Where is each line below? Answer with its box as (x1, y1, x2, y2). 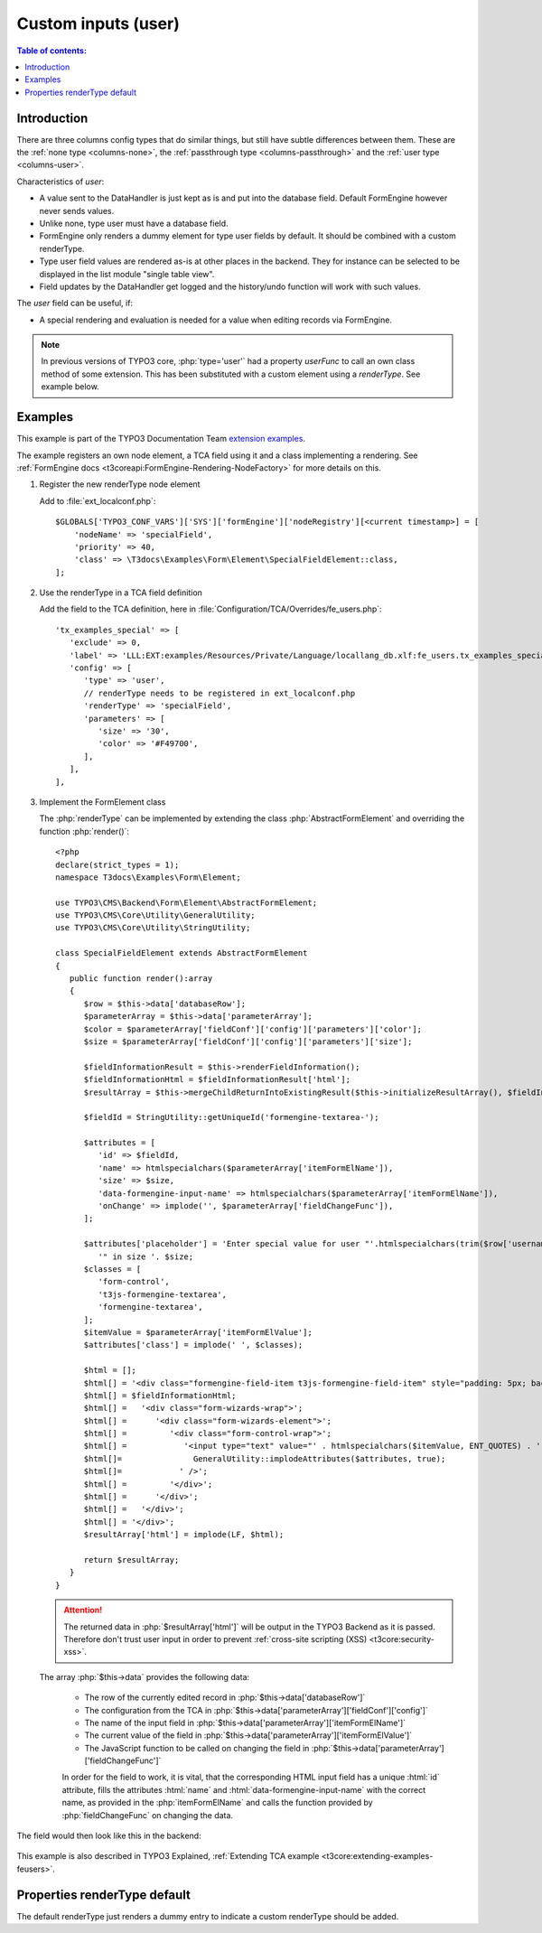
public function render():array (69, 974, 213, 984)
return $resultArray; (83, 1555, 180, 1564)
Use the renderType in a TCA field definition (39, 587, 203, 598)
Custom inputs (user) (16, 14, 180, 33)
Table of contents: (16, 45, 88, 56)
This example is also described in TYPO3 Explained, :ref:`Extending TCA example (16, 1851, 320, 1862)
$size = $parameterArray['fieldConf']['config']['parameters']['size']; (83, 1036, 413, 1047)
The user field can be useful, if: (16, 298, 134, 309)
